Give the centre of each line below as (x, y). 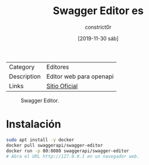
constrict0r (98, 27)
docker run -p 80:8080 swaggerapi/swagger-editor (68, 151)
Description (25, 76)
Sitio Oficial (62, 86)
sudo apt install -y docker (40, 140)
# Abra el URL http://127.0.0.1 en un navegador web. (73, 156)
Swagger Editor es (98, 11)
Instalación (34, 124)
